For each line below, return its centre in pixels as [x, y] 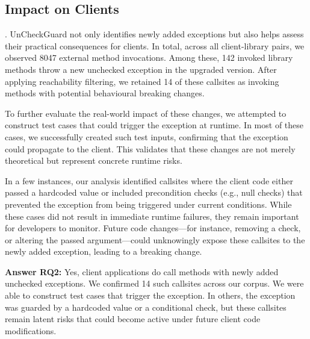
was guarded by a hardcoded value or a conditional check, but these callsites [146, 307]
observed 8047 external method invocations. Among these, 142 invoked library [149, 58]
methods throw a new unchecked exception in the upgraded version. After [141, 69]
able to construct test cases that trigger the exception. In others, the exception [150, 295]
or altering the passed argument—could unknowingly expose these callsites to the [155, 239]
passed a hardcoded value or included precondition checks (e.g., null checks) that [154, 192]
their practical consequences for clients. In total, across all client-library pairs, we [155, 45]
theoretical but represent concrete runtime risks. [94, 160]
